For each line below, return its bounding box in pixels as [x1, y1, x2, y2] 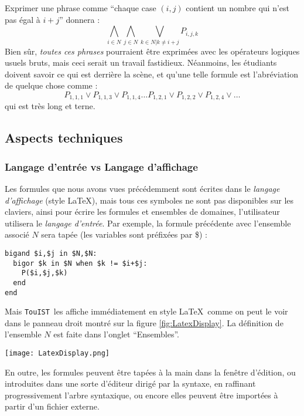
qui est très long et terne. [5, 100, 95, 112]
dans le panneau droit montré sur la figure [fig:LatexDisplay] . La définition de [5, 316, 283, 329]
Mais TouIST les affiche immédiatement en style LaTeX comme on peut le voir [5, 305, 288, 317]
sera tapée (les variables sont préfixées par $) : [41, 228, 207, 241]
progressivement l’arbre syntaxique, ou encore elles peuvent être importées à [5, 388, 278, 401]
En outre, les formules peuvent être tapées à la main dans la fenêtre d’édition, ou [5, 366, 296, 378]
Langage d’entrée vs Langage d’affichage [5, 159, 198, 174]
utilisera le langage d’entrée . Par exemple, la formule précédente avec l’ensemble [5, 217, 291, 229]
